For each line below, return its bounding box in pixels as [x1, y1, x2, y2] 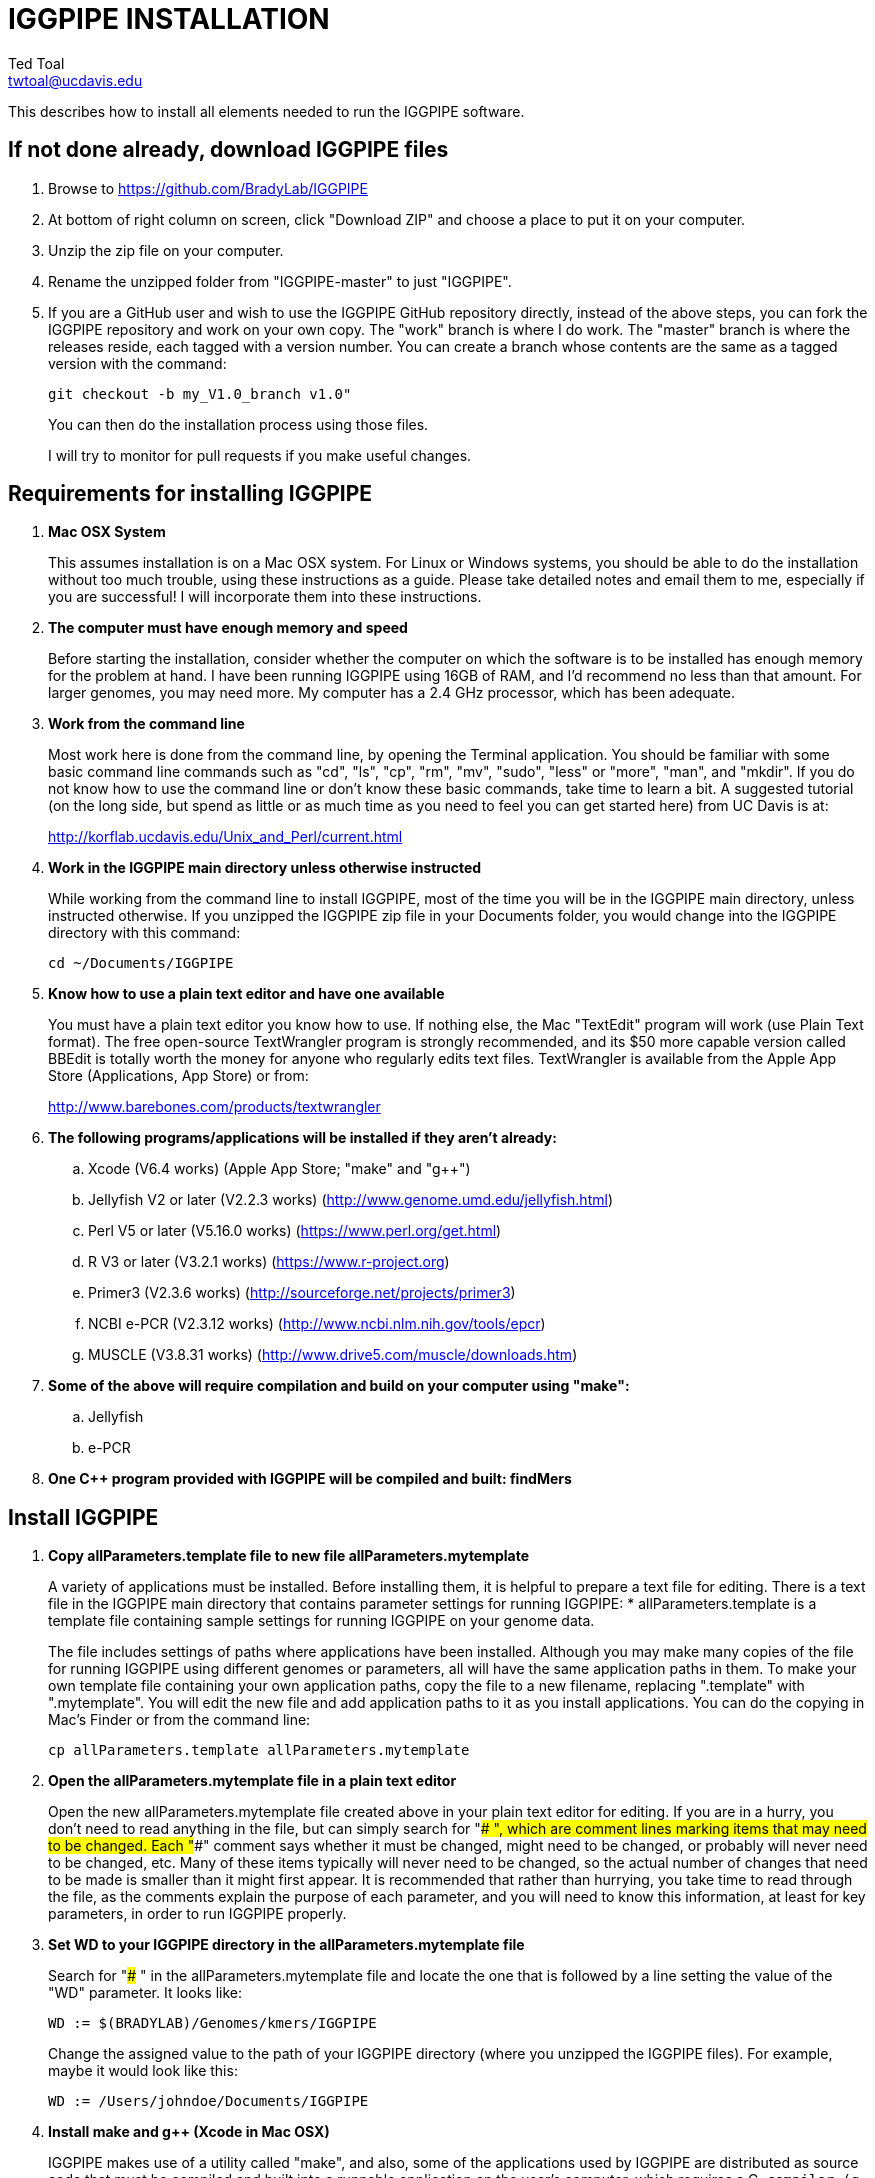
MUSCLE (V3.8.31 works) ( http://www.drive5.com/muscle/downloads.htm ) [88, 1346, 578, 1364]
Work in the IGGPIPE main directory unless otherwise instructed [48, 859, 482, 877]
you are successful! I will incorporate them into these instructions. [48, 588, 482, 606]
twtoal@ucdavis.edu [8, 71, 143, 89]
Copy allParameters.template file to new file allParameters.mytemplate [48, 1547, 530, 1565]
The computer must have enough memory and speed [48, 619, 408, 637]
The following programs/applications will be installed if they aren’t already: [48, 1129, 557, 1147]
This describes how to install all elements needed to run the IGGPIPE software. [8, 102, 525, 120]
